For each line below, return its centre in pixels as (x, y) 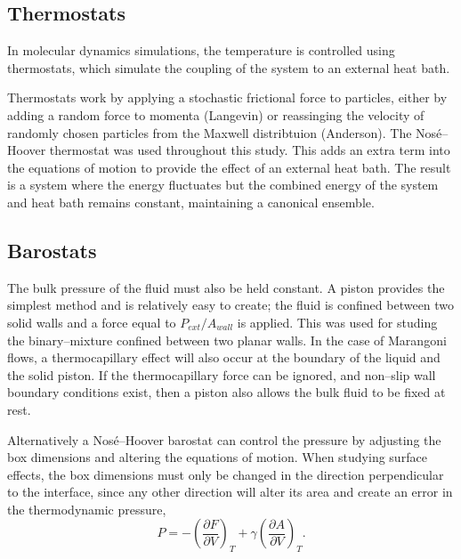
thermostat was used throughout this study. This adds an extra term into (250, 150)
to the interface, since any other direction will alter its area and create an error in (230, 492)
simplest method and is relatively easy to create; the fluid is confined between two (231, 305)
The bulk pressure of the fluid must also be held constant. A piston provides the (226, 287)
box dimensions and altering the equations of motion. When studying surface (217, 457)
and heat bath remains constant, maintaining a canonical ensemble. (191, 202)
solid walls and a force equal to (92, 322)
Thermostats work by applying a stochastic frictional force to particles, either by (227, 97)
